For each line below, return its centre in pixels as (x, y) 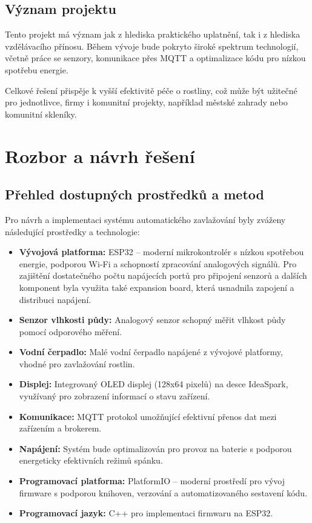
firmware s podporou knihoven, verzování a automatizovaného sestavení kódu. (163, 492)
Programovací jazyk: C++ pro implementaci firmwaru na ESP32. (146, 513)
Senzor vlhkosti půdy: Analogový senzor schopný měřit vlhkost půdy (152, 320)
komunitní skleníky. (41, 114)
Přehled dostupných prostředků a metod (134, 194)
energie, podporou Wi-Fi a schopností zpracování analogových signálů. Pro (158, 263)
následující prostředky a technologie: (72, 231)
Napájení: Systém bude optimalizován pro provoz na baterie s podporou (155, 448)
